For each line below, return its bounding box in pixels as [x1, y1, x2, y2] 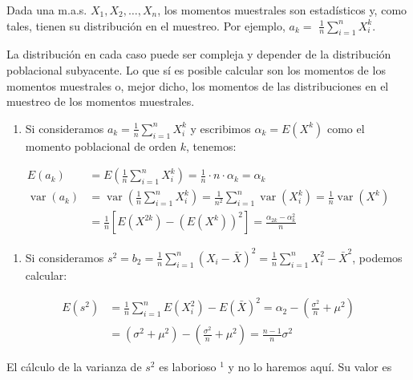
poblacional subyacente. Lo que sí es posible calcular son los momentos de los [6, 61, 386, 78]
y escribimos [190, 119, 251, 136]
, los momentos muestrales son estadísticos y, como [157, 2, 407, 18]
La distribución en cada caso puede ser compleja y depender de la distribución [6, 46, 391, 63]
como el [326, 119, 365, 136]
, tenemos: [186, 137, 237, 154]
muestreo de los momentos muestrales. [6, 93, 195, 110]
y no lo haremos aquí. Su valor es [228, 358, 392, 375]
